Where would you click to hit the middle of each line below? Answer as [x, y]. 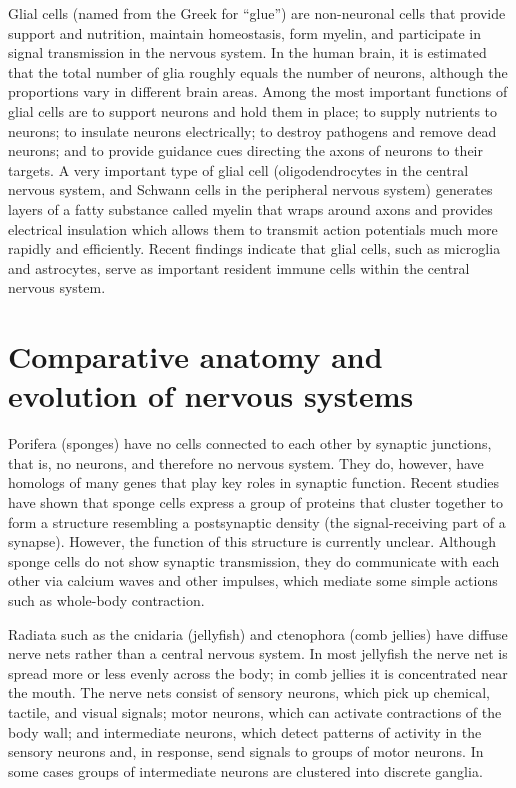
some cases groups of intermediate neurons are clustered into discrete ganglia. [245, 770]
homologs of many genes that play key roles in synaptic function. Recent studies [254, 482]
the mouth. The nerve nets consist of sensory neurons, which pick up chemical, [249, 692]
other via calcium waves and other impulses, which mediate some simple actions [253, 580]
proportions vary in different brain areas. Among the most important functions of [258, 91]
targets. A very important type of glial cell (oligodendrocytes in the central [238, 169]
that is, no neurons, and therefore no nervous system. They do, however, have [246, 462]
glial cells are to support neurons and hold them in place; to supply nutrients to [253, 110]
